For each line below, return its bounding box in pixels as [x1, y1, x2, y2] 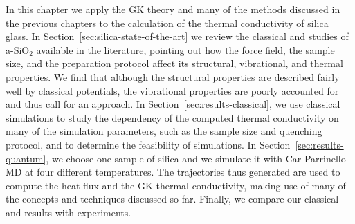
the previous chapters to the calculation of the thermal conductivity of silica [6, 15, 329, 30]
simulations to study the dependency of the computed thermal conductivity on [6, 110, 339, 124]
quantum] [6, 151, 46, 165]
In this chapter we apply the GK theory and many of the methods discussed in [6, 2, 340, 16]
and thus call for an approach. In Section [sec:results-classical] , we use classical [6, 97, 340, 111]
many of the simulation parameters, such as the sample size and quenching [6, 124, 322, 138]
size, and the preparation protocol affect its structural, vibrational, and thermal [6, 56, 343, 71]
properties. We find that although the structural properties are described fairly [6, 69, 340, 84]
